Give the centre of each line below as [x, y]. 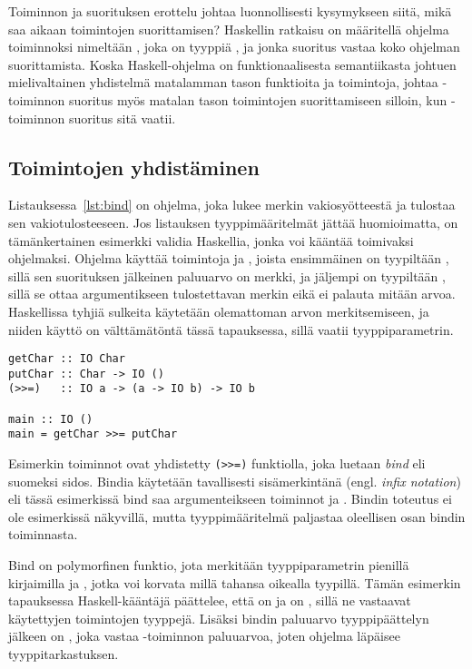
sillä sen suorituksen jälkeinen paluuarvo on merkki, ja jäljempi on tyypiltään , [227, 275]
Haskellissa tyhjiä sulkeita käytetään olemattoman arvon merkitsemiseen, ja [219, 311]
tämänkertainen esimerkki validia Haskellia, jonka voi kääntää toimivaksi [211, 240]
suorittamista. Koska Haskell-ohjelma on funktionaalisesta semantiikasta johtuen [232, 64]
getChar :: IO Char [67, 359]
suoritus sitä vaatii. [122, 118]
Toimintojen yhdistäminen [134, 167]
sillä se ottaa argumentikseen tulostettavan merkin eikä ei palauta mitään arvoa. [232, 294]
